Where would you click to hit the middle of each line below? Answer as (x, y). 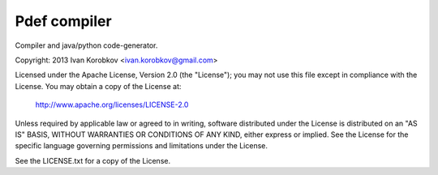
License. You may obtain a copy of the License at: (98, 86)
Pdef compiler (64, 21)
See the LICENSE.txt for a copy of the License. (92, 160)
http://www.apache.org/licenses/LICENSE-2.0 (112, 105)
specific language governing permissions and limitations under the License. (141, 146)
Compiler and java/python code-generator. (86, 45)
